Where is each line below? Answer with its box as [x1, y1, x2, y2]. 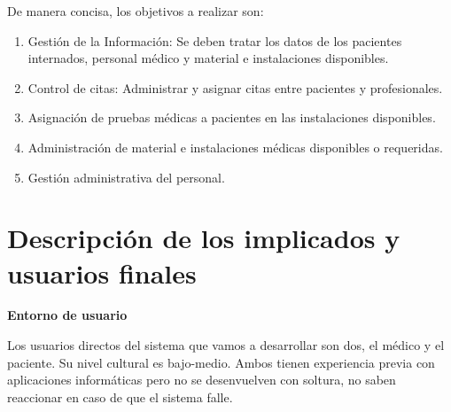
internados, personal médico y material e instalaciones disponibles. [27, 49, 389, 67]
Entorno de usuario [7, 306, 128, 324]
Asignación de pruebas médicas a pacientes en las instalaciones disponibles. [27, 108, 436, 127]
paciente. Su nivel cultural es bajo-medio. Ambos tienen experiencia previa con [7, 353, 435, 371]
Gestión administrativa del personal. [27, 167, 225, 186]
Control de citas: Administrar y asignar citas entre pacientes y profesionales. [27, 78, 443, 97]
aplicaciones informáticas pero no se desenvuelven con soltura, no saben [7, 370, 396, 389]
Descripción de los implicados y [7, 220, 400, 256]
